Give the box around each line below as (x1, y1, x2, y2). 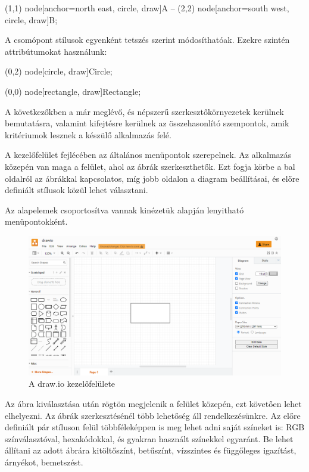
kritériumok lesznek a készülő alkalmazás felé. (5, 128, 171, 141)
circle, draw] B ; (5, 13, 58, 26)
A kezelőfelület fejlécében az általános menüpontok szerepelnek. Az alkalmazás (5, 148, 292, 161)
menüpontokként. (5, 215, 68, 228)
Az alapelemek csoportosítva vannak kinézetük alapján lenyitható (5, 203, 244, 216)
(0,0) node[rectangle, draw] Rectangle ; (5, 85, 141, 97)
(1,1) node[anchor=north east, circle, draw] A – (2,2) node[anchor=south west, (5, 2, 289, 14)
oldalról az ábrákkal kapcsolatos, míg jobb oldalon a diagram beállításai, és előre (5, 172, 299, 184)
